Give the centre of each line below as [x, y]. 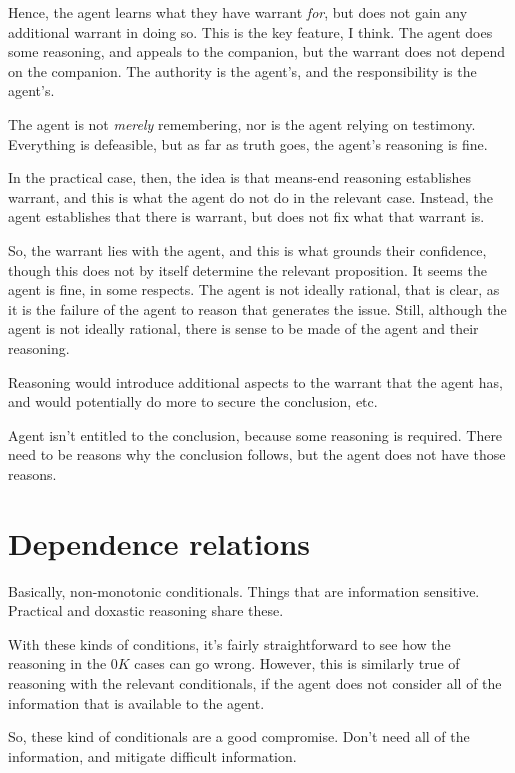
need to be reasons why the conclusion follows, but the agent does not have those [257, 454]
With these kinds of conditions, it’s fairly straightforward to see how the [229, 643]
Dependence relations [159, 542]
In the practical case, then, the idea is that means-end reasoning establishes [239, 177]
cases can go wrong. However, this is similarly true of [297, 663]
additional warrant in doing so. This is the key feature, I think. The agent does [250, 31]
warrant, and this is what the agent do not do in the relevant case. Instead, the [250, 196]
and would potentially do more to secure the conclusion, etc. [193, 401]
